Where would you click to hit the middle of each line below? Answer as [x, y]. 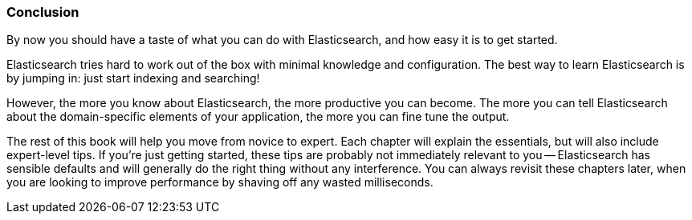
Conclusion [43, 12]
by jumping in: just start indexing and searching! [133, 78]
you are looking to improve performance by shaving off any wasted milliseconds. [220, 182]
